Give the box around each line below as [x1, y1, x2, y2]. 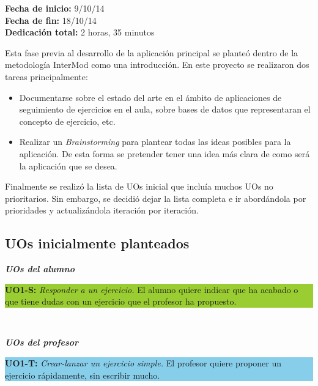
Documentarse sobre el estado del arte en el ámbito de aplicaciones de [19, 91, 282, 103]
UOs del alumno [5, 262, 75, 275]
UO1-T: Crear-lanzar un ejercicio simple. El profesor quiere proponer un [5, 357, 282, 369]
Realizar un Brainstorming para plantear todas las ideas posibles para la [19, 135, 291, 148]
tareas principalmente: [5, 70, 88, 83]
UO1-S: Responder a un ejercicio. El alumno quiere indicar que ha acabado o [5, 283, 298, 295]
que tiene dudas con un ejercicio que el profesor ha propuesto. [5, 295, 237, 308]
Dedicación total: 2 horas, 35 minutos [5, 26, 155, 39]
